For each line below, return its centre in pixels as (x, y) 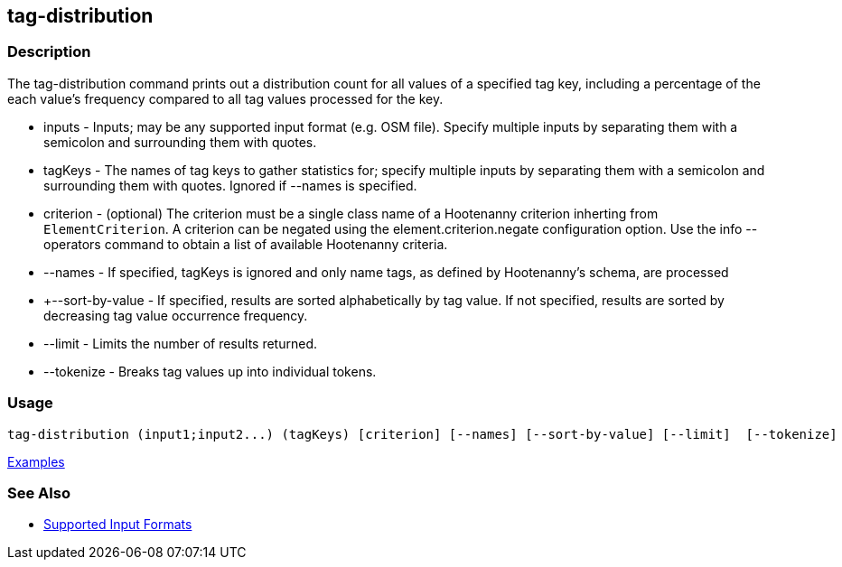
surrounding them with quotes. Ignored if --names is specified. (230, 185)
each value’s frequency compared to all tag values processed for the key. (225, 98)
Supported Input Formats (118, 525)
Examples (36, 461)
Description (49, 52)
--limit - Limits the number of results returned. (180, 343)
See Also (39, 493)
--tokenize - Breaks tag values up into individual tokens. (210, 371)
